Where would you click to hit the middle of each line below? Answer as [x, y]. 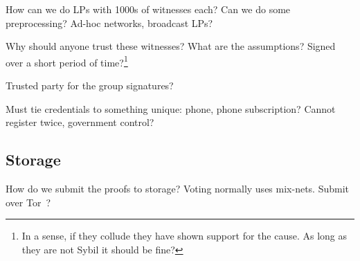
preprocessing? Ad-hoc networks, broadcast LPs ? [109, 22]
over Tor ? [28, 202]
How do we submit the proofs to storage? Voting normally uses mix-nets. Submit [178, 189]
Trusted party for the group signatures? [90, 85]
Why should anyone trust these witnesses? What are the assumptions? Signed [171, 46]
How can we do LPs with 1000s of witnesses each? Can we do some [148, 9]
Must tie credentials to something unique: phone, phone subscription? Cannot [171, 108]
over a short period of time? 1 [67, 61]
